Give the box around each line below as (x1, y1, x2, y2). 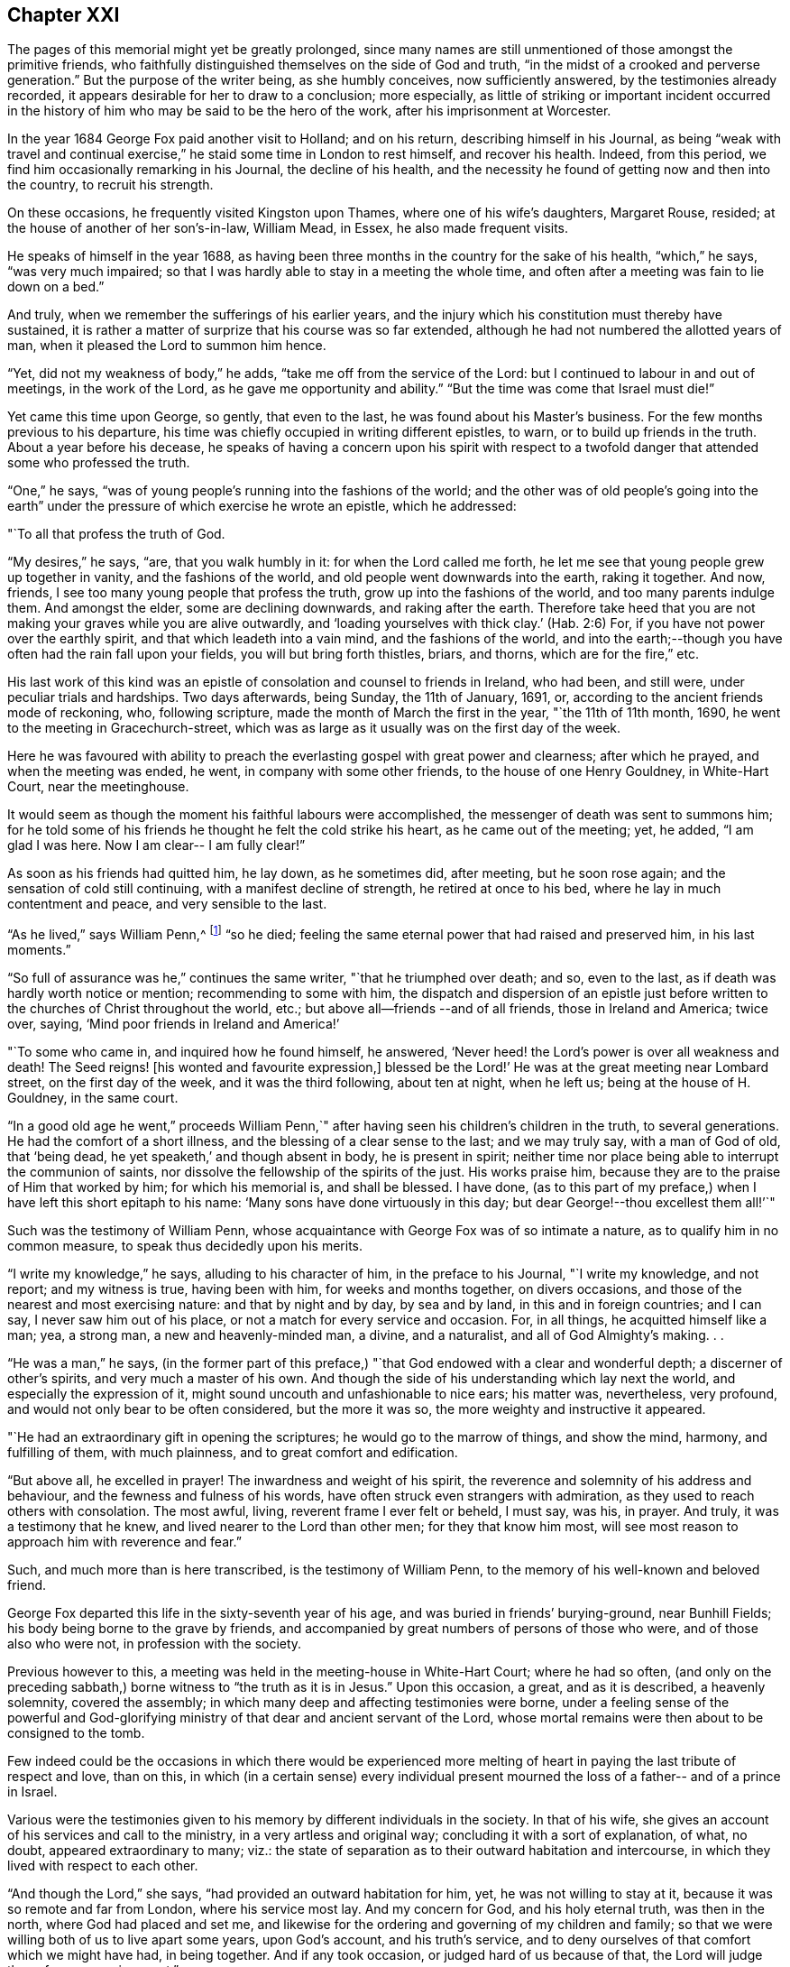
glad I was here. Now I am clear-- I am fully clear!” (7, 837, 306, 854)
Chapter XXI (7, 4, 120, 26)
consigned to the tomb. (7, 1725, 145, 1741)
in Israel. (7, 1784, 58, 1800)
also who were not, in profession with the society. (7, 1636, 302, 1652)
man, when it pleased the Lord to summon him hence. (7, 337, 326, 354)
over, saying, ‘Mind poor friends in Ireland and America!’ (7, 1016, 340, 1032)
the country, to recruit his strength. (7, 177, 214, 193)
